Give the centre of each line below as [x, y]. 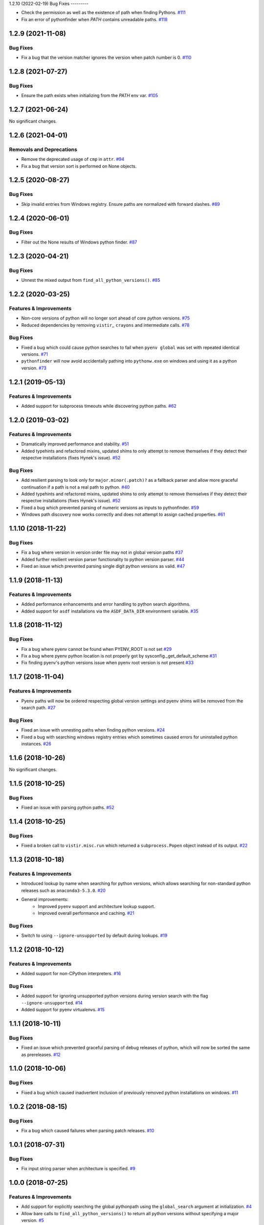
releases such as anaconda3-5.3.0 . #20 [64, 890]
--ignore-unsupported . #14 [52, 1003]
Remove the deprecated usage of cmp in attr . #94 [73, 159]
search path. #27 [38, 708]
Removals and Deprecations [43, 149]
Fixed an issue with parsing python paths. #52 [68, 808]
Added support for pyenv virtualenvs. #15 [63, 1010]
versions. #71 [35, 354]
